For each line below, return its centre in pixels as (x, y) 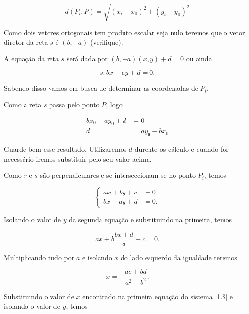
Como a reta (23, 104)
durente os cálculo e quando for (182, 149)
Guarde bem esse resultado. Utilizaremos (65, 149)
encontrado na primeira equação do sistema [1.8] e (158, 296)
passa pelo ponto (74, 104)
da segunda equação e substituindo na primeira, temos (150, 219)
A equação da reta (32, 58)
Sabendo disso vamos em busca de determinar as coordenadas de (101, 88)
